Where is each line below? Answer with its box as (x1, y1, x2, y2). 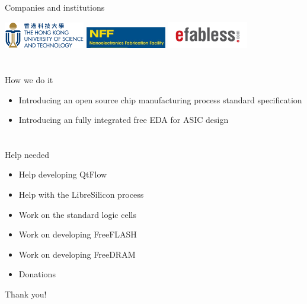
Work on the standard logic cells (18, 208, 136, 220)
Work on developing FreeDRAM (18, 248, 136, 260)
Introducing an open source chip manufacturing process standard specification (18, 93, 302, 106)
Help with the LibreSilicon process (18, 188, 144, 201)
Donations (18, 268, 56, 280)
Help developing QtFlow (18, 168, 107, 180)
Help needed (5, 148, 50, 160)
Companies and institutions (5, 1, 105, 13)
